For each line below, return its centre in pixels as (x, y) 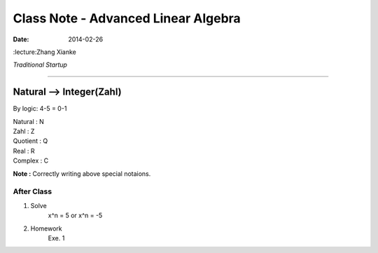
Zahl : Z (24, 131)
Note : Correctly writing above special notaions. (82, 173)
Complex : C (31, 160)
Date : (21, 39)
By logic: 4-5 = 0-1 (40, 109)
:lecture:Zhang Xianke (45, 52)
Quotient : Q (30, 141)
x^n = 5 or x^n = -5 (75, 216)
